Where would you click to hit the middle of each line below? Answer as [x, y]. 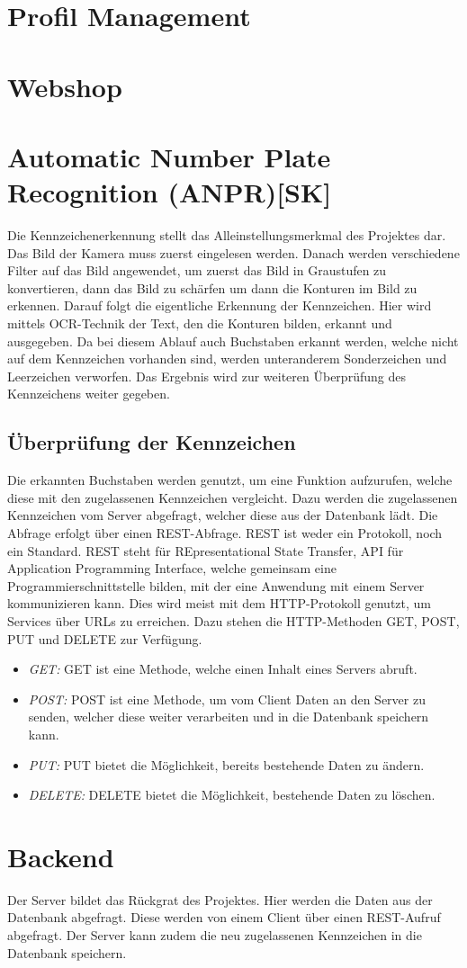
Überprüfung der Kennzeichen [152, 442]
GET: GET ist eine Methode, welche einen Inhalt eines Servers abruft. [223, 669]
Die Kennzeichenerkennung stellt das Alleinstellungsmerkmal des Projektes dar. [227, 235]
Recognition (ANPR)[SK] [170, 192]
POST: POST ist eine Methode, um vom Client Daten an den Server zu [227, 699]
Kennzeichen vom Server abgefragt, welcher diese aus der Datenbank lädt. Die [223, 515]
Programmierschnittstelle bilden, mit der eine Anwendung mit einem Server [216, 585]
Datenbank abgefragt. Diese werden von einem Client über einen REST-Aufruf [224, 917]
